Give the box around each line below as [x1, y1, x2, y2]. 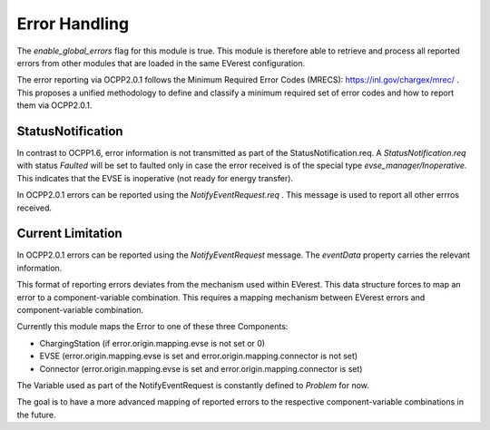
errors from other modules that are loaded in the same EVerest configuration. [16, 57, 306, 68]
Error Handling [16, 14, 130, 34]
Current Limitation [16, 226, 122, 241]
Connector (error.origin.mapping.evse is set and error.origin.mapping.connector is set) [39, 363, 363, 374]
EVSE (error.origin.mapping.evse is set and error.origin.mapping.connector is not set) [39, 350, 358, 362]
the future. [16, 409, 56, 420]
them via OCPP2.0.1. [16, 100, 93, 111]
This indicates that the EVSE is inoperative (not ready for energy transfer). [16, 172, 294, 183]
